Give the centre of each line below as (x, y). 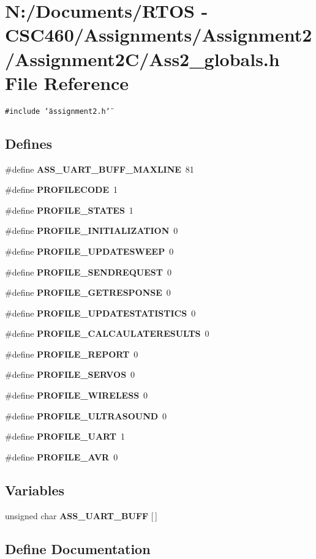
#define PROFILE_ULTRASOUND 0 (86, 415)
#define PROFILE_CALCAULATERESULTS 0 (107, 333)
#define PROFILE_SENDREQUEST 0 (88, 272)
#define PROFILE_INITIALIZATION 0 (92, 231)
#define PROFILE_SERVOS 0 (70, 374)
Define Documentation (78, 548)
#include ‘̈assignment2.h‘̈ (58, 111)
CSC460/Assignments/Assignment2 (159, 35)
